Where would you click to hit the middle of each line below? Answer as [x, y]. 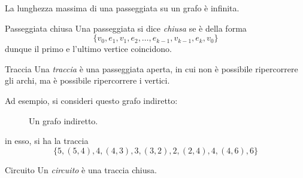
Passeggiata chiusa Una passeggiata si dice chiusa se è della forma [126, 28]
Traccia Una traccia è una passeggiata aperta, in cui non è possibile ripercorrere [151, 68]
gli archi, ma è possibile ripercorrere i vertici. [87, 80]
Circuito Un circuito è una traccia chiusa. [81, 169]
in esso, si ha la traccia [47, 141]
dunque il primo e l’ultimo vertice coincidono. [88, 49]
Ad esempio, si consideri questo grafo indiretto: [91, 100]
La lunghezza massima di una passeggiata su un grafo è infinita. [122, 8]
